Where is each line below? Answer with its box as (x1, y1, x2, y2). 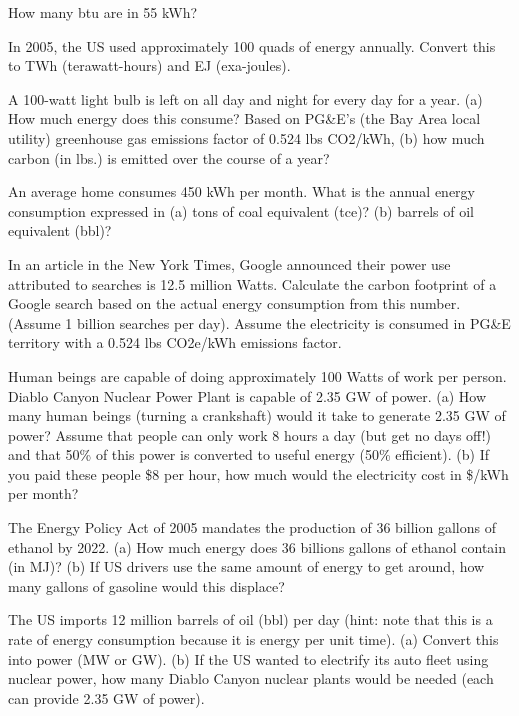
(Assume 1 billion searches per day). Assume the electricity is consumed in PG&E (8, 312, 511, 333)
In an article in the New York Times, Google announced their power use (8, 253, 451, 274)
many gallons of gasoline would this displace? (8, 575, 285, 596)
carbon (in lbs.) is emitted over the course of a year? (8, 147, 330, 168)
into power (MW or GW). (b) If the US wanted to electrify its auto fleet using (8, 648, 489, 669)
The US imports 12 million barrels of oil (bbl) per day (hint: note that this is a (8, 609, 493, 630)
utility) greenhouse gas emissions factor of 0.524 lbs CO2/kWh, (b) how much (8, 127, 485, 148)
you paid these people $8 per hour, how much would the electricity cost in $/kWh (8, 463, 509, 484)
